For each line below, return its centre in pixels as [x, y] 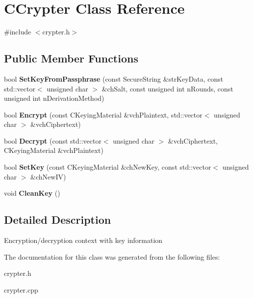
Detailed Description [58, 220]
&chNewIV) [48, 176]
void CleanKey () [32, 193]
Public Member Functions [71, 58]
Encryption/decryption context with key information [83, 240]
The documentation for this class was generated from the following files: [112, 256]
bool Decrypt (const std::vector [53, 140]
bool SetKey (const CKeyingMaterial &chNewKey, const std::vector [108, 167]
